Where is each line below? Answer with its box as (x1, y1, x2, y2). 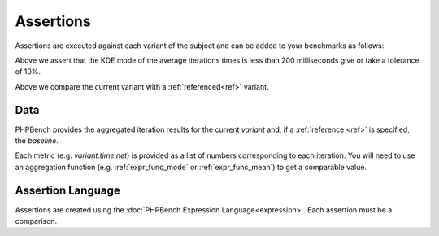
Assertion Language (15, 183, 121, 197)
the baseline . (15, 136, 59, 146)
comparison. (15, 216, 58, 226)
